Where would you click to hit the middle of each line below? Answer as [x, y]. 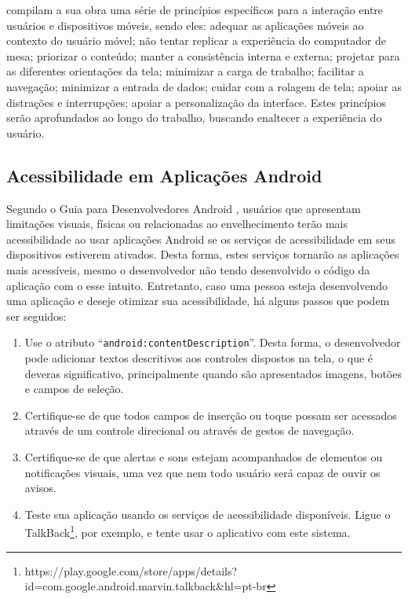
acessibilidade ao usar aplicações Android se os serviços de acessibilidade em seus [201, 239]
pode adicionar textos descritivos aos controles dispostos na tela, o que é [199, 357]
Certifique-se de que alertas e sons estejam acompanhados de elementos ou [204, 456]
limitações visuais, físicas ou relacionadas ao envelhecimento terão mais [177, 224]
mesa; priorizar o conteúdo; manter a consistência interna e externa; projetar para [203, 55]
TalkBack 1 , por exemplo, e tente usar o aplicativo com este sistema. [188, 531]
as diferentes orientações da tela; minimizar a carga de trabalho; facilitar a [185, 71]
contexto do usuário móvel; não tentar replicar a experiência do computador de [197, 40]
